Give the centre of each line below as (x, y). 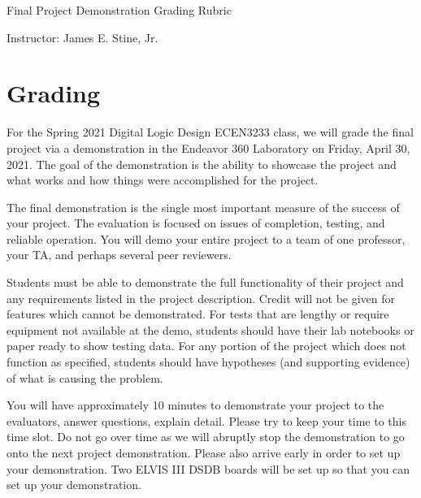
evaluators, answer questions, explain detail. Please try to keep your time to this (206, 420)
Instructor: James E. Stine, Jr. (82, 37)
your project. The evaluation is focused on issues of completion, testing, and (196, 223)
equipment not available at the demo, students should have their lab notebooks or (210, 329)
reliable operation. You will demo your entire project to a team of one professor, (206, 238)
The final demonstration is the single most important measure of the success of (203, 207)
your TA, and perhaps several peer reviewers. (119, 255)
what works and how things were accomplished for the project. (163, 180)
